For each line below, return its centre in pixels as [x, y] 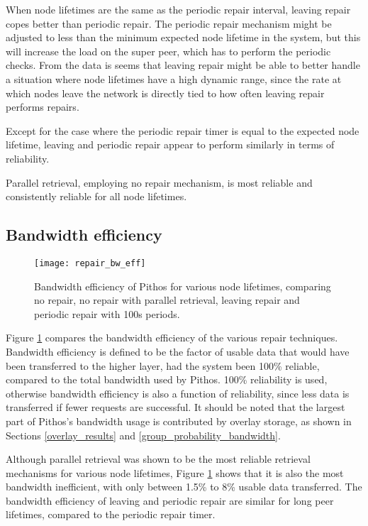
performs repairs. [43, 107]
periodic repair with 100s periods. [107, 313]
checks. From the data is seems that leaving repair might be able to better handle [183, 65]
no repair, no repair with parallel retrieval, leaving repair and [167, 300]
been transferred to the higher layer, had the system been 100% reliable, [163, 365]
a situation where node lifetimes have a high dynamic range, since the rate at [174, 78]
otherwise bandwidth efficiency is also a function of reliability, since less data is [178, 393]
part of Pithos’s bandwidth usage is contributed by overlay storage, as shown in [179, 421]
